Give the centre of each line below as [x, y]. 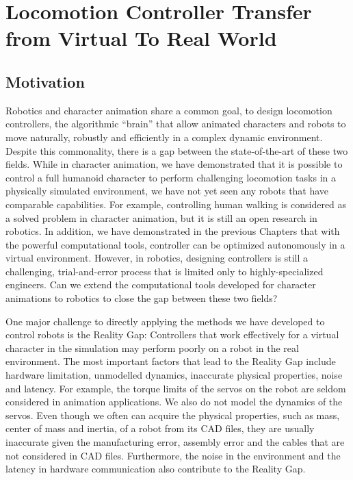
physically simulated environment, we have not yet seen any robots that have [167, 191]
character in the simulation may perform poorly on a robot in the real [152, 348]
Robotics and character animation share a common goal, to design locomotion [169, 110]
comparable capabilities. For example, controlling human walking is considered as [176, 204]
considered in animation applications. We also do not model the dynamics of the [174, 402]
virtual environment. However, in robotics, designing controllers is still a [157, 258]
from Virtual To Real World [141, 38]
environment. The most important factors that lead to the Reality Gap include [171, 361]
